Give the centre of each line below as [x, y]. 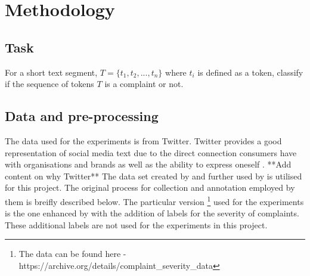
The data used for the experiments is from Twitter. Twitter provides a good [143, 140]
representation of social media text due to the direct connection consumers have [151, 152]
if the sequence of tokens [49, 84]
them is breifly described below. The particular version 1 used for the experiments [154, 200]
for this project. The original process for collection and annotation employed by [150, 187]
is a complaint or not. [144, 84]
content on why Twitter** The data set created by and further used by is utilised [154, 176]
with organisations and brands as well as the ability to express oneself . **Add [148, 164]
